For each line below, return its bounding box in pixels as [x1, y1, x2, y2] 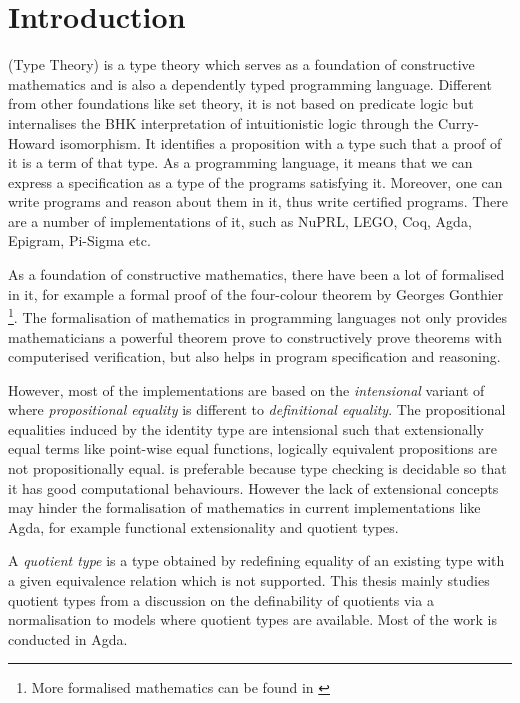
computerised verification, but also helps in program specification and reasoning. [8, 346, 501, 367]
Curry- [437, 112, 479, 133]
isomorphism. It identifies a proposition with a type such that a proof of [59, 132, 502, 153]
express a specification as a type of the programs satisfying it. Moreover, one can [8, 171, 503, 192]
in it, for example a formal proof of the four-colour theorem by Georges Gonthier [8, 283, 504, 304]
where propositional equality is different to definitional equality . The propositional [8, 399, 506, 420]
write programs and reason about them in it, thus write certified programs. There [8, 191, 508, 212]
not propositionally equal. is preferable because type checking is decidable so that [8, 458, 507, 479]
